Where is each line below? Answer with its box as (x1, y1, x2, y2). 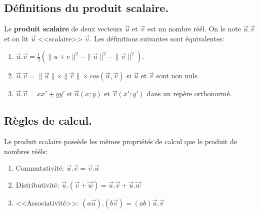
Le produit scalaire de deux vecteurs (4, 23, 122, 34)
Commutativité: (15, 163, 64, 173)
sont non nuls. (156, 70, 199, 81)
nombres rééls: (4, 146, 47, 156)
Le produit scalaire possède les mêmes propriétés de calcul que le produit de (4, 136, 237, 147)
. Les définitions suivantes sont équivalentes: (89, 33, 224, 43)
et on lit (4, 33, 28, 43)
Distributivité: (15, 179, 59, 190)
